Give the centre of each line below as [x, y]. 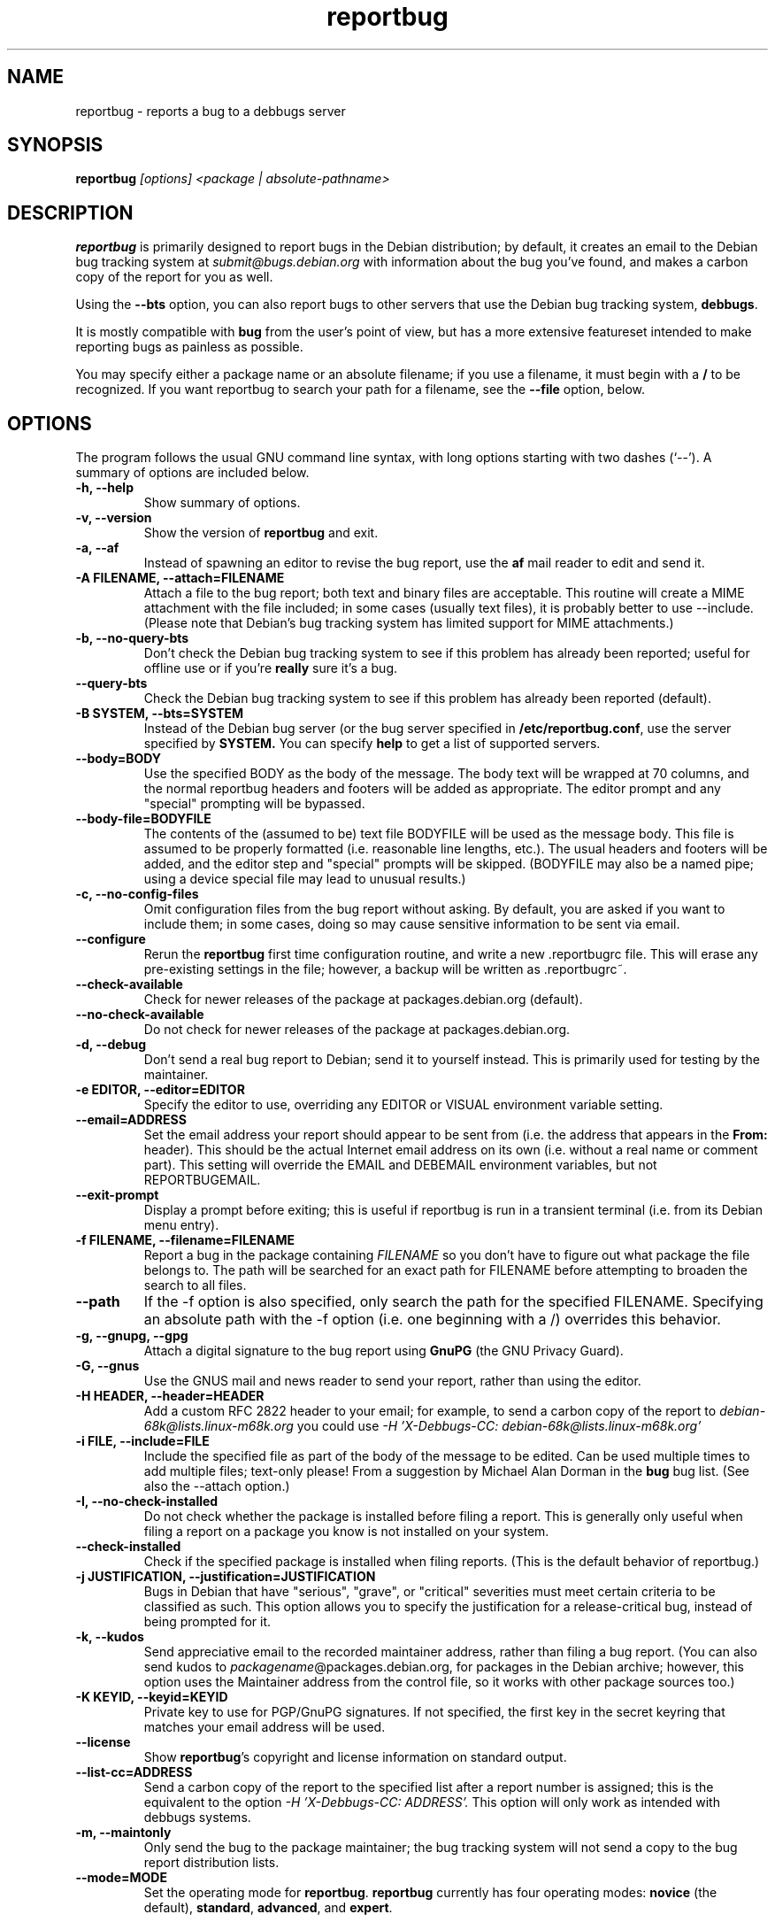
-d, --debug [111, 1045]
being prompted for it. [207, 1622]
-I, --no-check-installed [147, 1501]
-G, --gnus [107, 1366]
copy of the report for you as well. [174, 277]
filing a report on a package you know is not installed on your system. [346, 1532]
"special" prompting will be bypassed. [254, 804]
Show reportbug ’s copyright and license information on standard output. [355, 1757]
